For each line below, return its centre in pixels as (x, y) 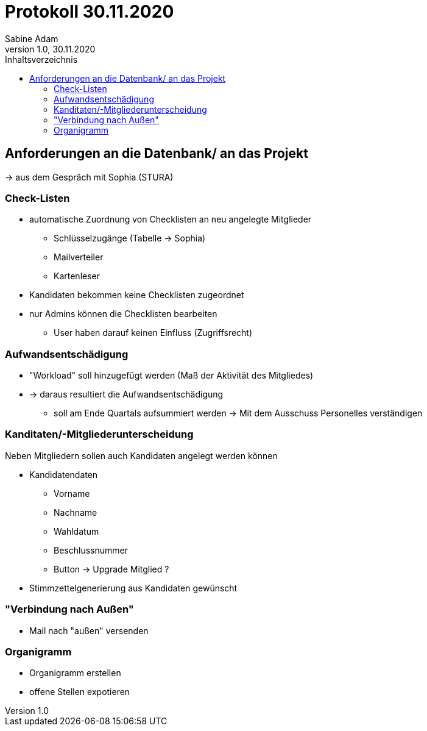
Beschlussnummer (91, 550)
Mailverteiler (79, 257)
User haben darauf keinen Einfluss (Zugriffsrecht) (153, 333)
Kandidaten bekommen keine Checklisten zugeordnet (137, 295)
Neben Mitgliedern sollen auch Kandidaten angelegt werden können (141, 455)
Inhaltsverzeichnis (41, 59)
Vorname (72, 493)
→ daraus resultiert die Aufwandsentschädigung (126, 394)
